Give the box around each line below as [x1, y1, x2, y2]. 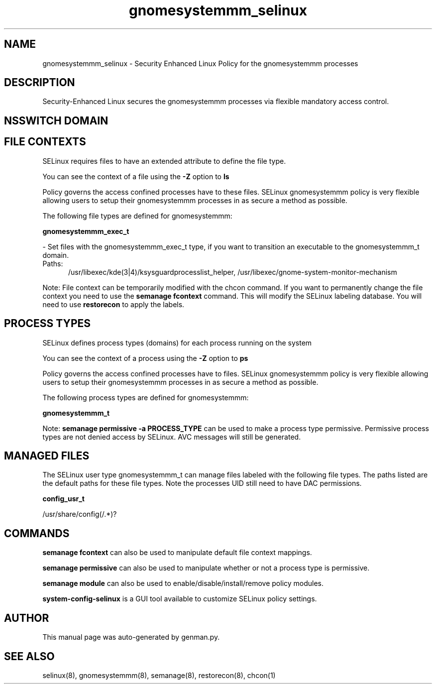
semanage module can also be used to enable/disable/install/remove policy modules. [42, 579, 324, 588]
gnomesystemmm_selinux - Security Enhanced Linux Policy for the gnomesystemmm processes [42, 59, 358, 68]
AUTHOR [4, 611, 49, 624]
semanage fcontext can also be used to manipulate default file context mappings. [42, 548, 312, 557]
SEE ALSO [4, 650, 55, 663]
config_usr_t [42, 494, 85, 503]
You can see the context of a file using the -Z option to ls [42, 172, 229, 181]
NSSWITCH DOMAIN [4, 114, 109, 127]
